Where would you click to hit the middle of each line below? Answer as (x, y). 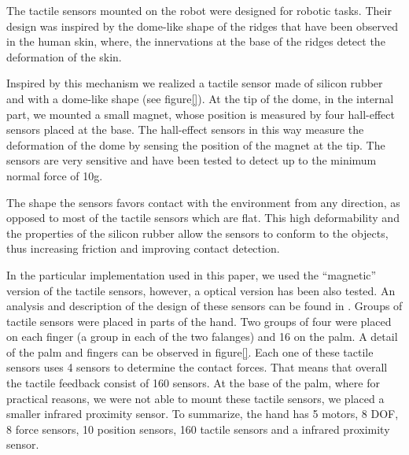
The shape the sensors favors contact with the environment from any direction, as (203, 202)
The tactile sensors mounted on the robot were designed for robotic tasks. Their (199, 10)
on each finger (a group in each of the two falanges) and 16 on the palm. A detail (202, 337)
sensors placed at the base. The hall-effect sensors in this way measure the (185, 129)
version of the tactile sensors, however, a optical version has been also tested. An (201, 290)
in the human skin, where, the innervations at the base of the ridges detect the (196, 41)
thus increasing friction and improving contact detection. (143, 248)
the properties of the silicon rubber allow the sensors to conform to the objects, (197, 233)
